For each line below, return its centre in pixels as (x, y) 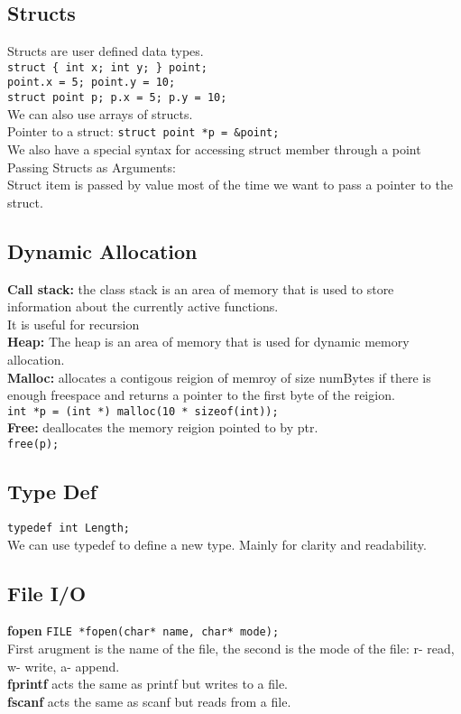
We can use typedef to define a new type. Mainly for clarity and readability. (217, 544)
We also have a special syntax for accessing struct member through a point (214, 149)
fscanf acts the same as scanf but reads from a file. (149, 701)
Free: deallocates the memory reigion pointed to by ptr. (163, 427)
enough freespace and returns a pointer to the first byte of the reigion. (201, 395)
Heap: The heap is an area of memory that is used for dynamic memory (208, 342)
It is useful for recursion (74, 324)
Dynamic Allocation (102, 250)
